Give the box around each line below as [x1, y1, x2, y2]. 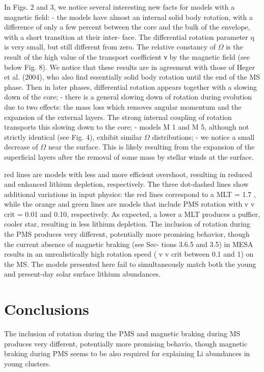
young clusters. [4, 358, 51, 368]
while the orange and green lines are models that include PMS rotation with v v [4, 199, 255, 209]
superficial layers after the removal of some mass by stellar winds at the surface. [4, 151, 254, 162]
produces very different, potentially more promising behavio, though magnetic [4, 338, 248, 349]
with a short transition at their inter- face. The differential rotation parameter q [4, 31, 254, 42]
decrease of [4, 141, 38, 152]
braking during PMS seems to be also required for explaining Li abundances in [4, 348, 250, 359]
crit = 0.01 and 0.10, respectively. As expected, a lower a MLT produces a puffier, [4, 208, 260, 219]
